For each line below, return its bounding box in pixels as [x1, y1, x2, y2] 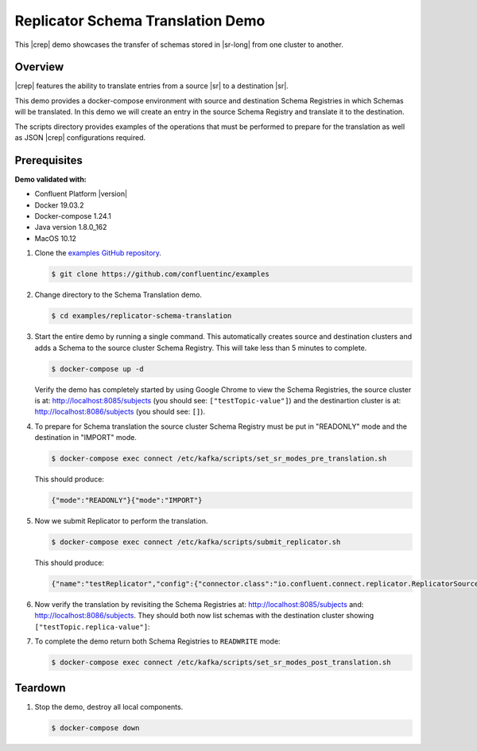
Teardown [14, 681, 67, 695]
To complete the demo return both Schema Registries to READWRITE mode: [34, 636, 281, 646]
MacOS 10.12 [34, 233, 77, 243]
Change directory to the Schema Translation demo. [34, 290, 203, 300]
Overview [14, 60, 64, 74]
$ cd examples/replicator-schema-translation [51, 311, 232, 321]
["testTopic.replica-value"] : [34, 621, 150, 632]
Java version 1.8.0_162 [34, 223, 107, 232]
